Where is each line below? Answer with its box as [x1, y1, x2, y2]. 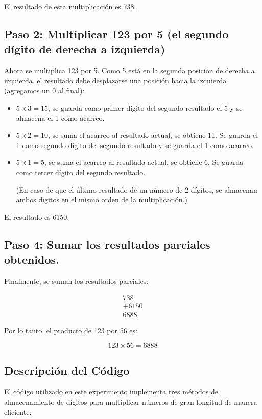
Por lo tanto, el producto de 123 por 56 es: [4, 325, 137, 336]
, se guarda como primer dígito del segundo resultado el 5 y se [48, 102, 243, 113]
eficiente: [4, 406, 32, 417]
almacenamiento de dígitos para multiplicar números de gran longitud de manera [4, 396, 257, 407]
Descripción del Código [4, 362, 130, 378]
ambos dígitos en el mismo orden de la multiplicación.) [16, 194, 187, 205]
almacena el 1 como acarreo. [16, 112, 105, 123]
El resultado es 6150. [4, 211, 69, 222]
